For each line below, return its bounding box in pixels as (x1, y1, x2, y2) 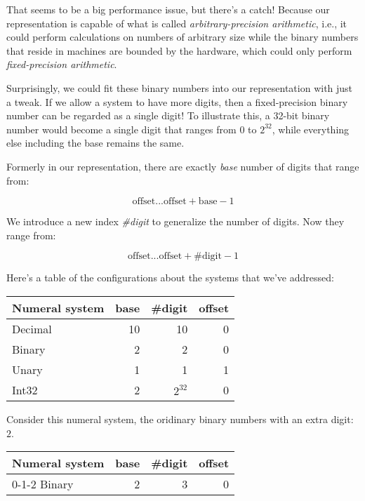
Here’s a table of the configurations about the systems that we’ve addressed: (6, 270, 334, 285)
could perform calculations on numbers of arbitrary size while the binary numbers (6, 29, 359, 44)
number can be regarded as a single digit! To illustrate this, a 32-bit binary (6, 108, 330, 123)
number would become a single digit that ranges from (6, 121, 237, 136)
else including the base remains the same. (6, 135, 185, 150)
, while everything (272, 121, 350, 136)
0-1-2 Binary (12, 476, 74, 493)
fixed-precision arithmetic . (6, 57, 117, 72)
